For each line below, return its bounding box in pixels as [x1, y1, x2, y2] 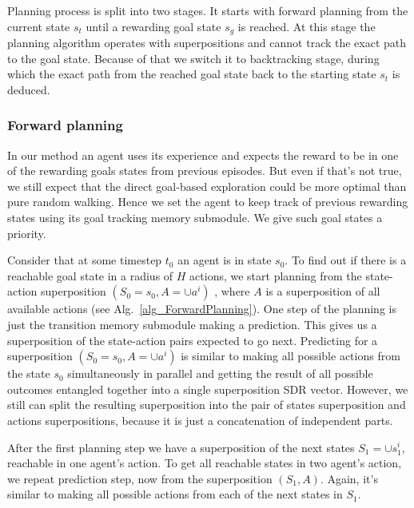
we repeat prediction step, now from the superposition [7, 470, 273, 486]
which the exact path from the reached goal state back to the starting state [7, 65, 376, 82]
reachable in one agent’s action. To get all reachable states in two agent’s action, [7, 454, 402, 471]
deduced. [7, 81, 50, 97]
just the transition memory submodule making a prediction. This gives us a [7, 316, 377, 332]
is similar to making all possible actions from [181, 347, 400, 364]
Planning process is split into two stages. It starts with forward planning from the [7, 2, 408, 18]
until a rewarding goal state [86, 18, 221, 34]
